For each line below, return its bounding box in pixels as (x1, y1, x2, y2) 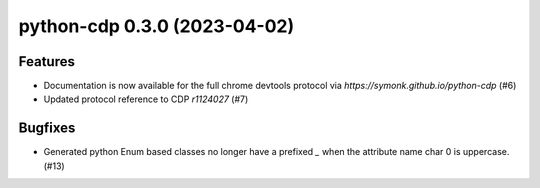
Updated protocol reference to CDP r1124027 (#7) (43, 93, 249, 105)
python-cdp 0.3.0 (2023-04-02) (18, 15, 295, 37)
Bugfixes (18, 120, 76, 137)
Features (18, 53, 75, 70)
